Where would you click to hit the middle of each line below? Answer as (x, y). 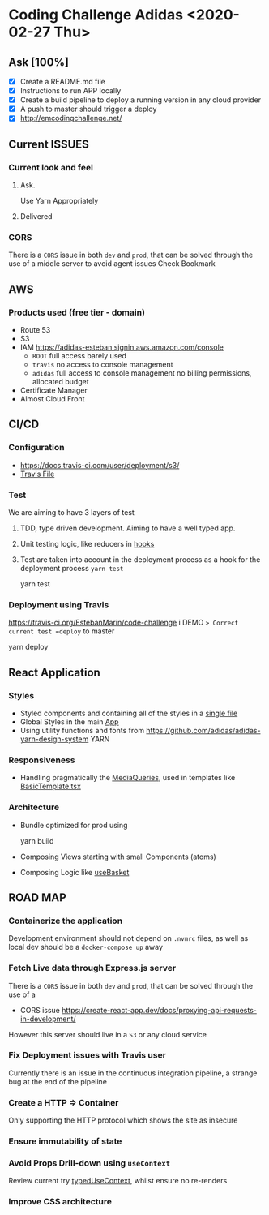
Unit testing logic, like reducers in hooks (87, 543)
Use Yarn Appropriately (59, 201)
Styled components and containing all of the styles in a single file (129, 713)
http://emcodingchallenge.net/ (71, 118)
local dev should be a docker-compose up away (86, 947)
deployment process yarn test (72, 568)
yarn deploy (28, 647)
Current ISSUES (49, 144)
